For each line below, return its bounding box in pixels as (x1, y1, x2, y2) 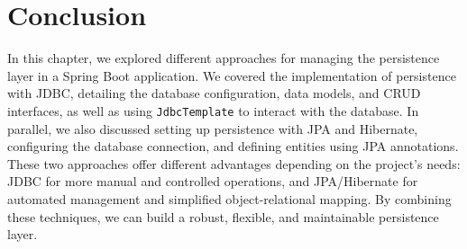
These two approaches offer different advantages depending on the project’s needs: (7, 154, 461, 173)
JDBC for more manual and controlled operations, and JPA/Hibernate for (7, 172, 418, 191)
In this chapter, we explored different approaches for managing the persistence (7, 49, 440, 67)
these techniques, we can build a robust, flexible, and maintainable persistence (7, 207, 439, 226)
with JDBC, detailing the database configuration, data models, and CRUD (7, 84, 421, 102)
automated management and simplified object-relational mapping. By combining (7, 189, 452, 208)
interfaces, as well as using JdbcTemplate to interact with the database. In (7, 101, 419, 120)
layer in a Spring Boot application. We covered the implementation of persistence (7, 66, 456, 84)
